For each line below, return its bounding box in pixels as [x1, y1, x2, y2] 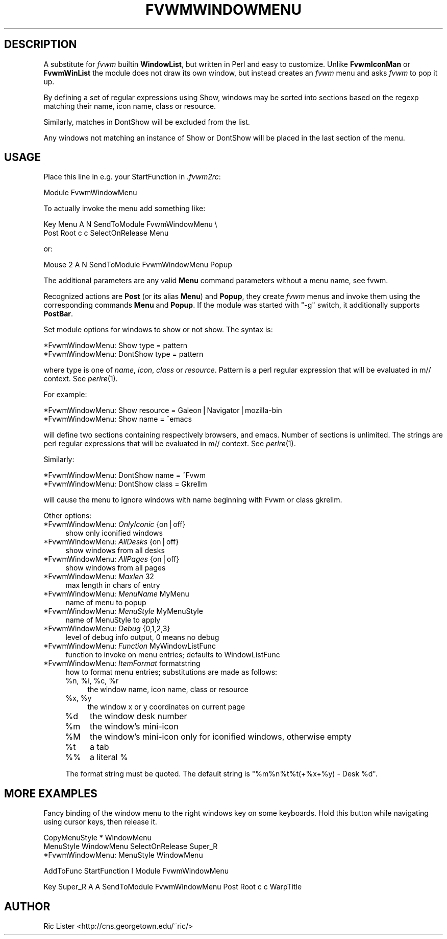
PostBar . [43, 309, 73, 318]
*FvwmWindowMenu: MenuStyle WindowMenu [43, 851, 203, 860]
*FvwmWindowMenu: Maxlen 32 [43, 572, 154, 581]
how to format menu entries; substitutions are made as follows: [65, 668, 278, 677]
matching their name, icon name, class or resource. [43, 101, 216, 110]
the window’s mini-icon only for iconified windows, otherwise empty [89, 731, 352, 742]
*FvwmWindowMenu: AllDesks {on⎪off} [43, 537, 179, 546]
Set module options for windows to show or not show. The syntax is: [43, 325, 273, 334]
